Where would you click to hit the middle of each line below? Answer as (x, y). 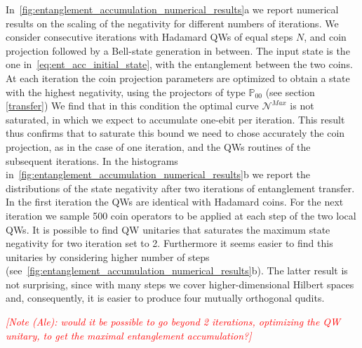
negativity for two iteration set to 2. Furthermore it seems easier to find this (169, 243)
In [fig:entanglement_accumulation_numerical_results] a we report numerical (172, 9)
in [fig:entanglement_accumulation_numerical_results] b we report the (158, 174)
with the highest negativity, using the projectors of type (126, 92)
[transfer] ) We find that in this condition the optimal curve (132, 106)
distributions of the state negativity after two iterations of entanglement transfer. (180, 188)
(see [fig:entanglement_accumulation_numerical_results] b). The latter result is (177, 270)
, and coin (325, 37)
